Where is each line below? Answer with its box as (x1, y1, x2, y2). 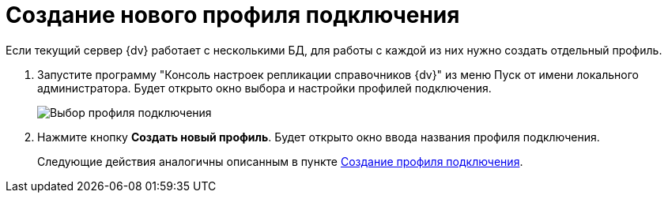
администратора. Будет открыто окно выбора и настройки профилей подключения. (37, 81, 492, 95)
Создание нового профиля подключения (6, 2, 460, 28)
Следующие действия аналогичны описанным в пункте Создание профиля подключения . (37, 154, 523, 168)
